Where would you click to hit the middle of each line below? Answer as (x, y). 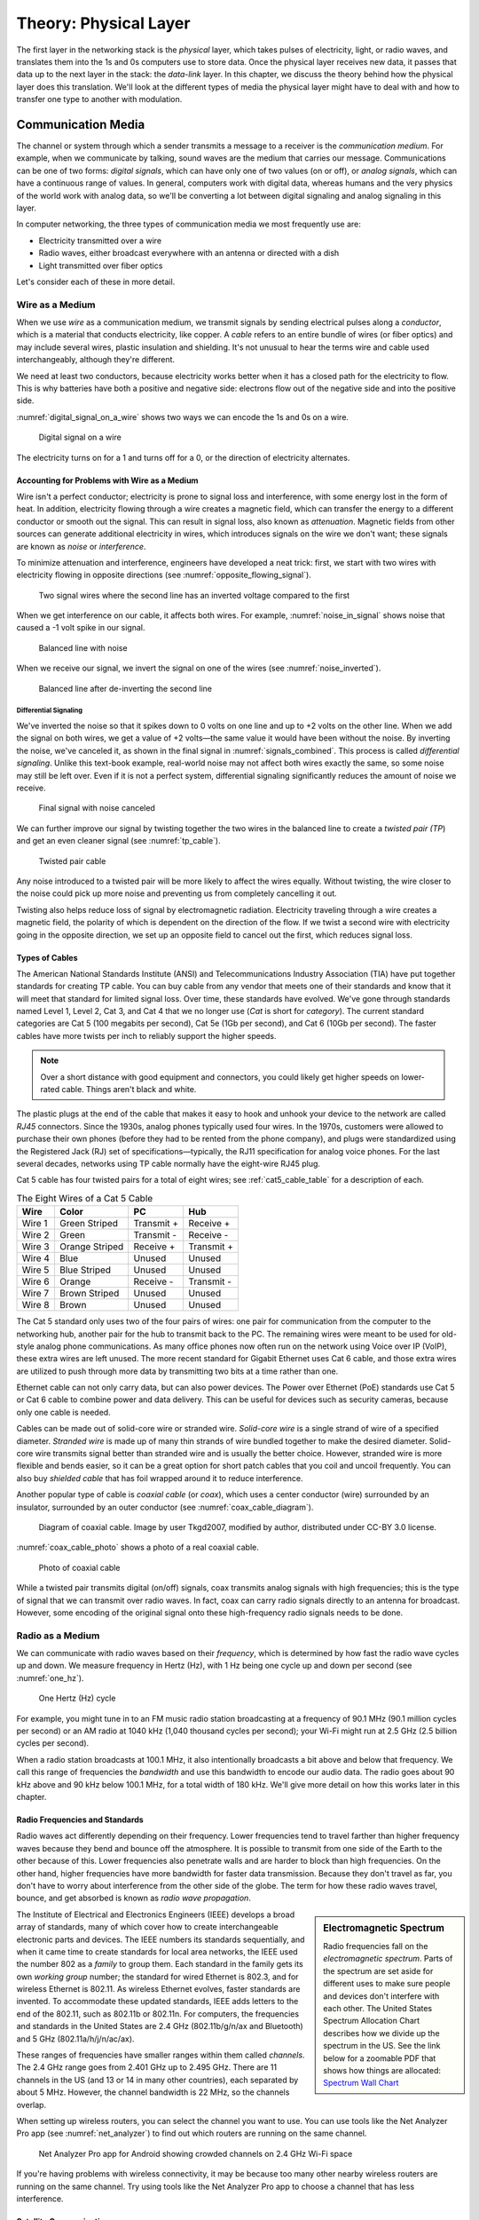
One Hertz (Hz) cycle (77, 1698)
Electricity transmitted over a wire (100, 241)
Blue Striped (85, 1270)
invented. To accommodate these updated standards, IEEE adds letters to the (157, 2002)
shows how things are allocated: (382, 2070)
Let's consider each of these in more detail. (96, 281)
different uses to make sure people (387, 1984)
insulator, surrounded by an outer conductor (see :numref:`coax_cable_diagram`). (165, 1507)
